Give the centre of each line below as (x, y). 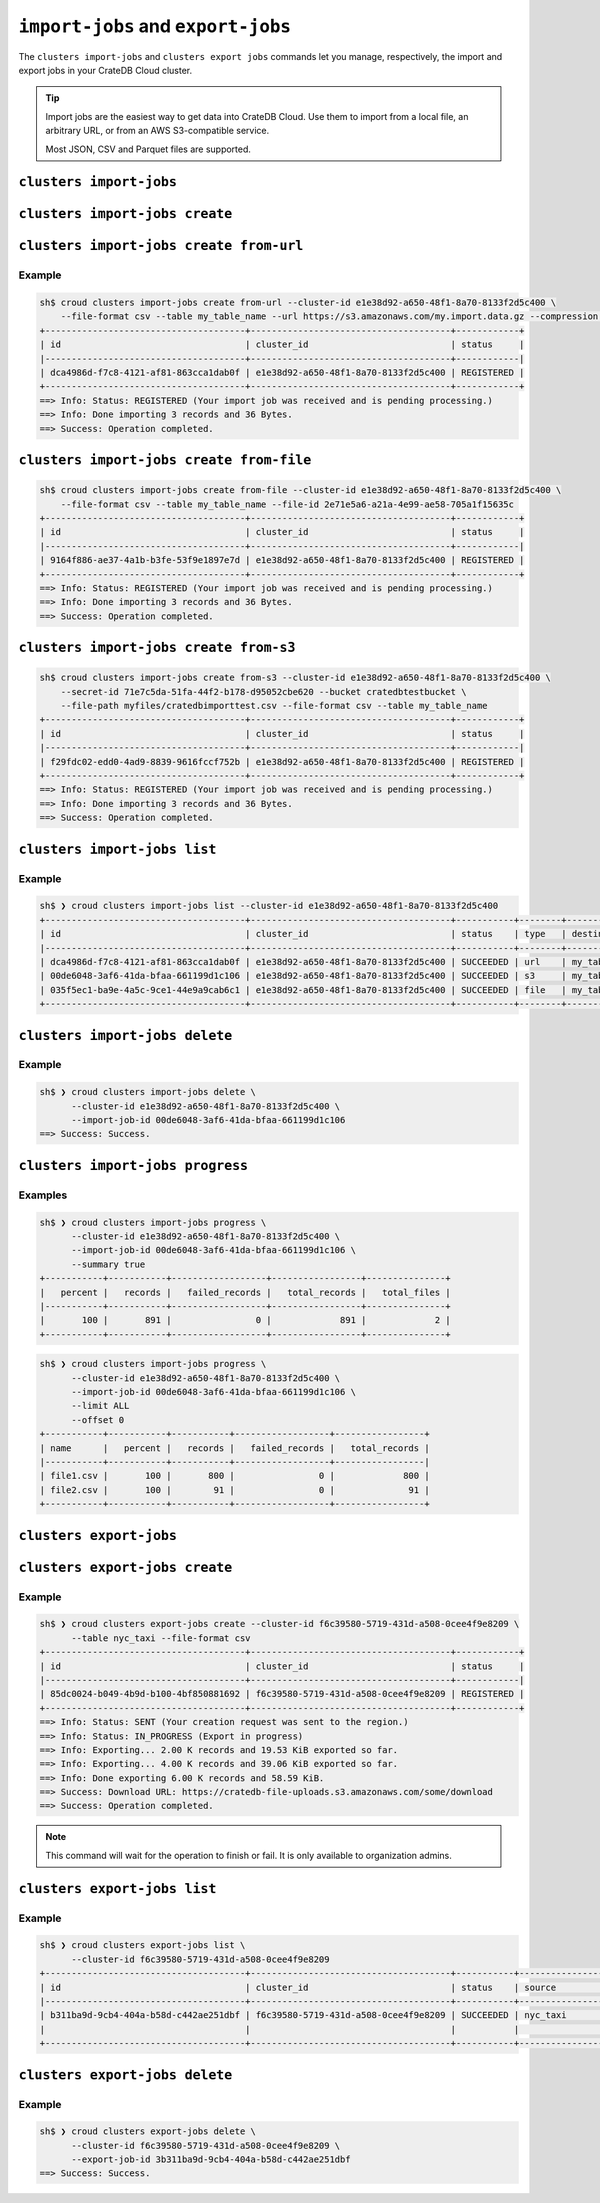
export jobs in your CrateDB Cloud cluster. (105, 70)
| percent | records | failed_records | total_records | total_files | (245, 1292)
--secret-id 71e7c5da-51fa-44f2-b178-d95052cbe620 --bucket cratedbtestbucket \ (263, 691)
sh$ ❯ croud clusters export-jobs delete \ (148, 2131)
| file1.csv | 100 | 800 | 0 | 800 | (234, 1476)
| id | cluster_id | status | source (298, 1987)
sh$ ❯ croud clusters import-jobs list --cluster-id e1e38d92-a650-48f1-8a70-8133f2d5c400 (269, 906)
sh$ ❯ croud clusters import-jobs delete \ (148, 1092)
